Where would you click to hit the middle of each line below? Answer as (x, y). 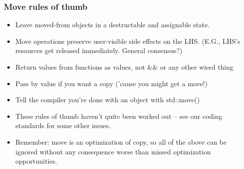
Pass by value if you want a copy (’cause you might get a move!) (112, 83)
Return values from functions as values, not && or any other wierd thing (124, 67)
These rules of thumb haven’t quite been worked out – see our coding (119, 116)
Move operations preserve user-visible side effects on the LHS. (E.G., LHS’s (128, 41)
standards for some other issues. (63, 125)
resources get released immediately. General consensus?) (99, 50)
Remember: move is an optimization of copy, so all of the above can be (121, 141)
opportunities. (36, 161)
